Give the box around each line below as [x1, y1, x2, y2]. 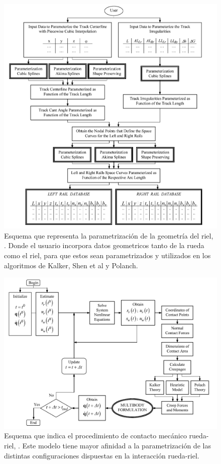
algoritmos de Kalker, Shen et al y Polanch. [4, 260, 138, 270]
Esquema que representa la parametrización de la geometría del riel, [4, 230, 213, 241]
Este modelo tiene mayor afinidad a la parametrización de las [22, 440, 211, 450]
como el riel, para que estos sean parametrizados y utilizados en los [4, 250, 211, 260]
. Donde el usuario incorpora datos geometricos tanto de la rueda [4, 240, 204, 251]
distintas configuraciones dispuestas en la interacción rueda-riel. [4, 450, 199, 460]
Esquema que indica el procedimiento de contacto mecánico [4, 430, 187, 441]
